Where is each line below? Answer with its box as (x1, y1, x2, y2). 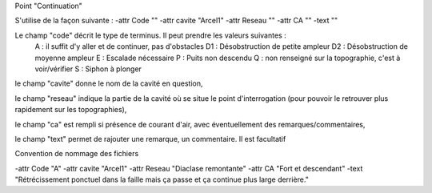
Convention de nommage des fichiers (14, 149, 139, 159)
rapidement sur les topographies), (14, 105, 127, 115)
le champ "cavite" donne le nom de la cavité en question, (14, 78, 203, 88)
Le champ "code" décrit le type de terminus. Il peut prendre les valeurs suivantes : (14, 30, 287, 40)
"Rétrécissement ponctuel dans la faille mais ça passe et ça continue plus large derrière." (14, 175, 310, 184)
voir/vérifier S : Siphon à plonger (34, 64, 142, 74)
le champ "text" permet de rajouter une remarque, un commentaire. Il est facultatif (14, 134, 286, 143)
